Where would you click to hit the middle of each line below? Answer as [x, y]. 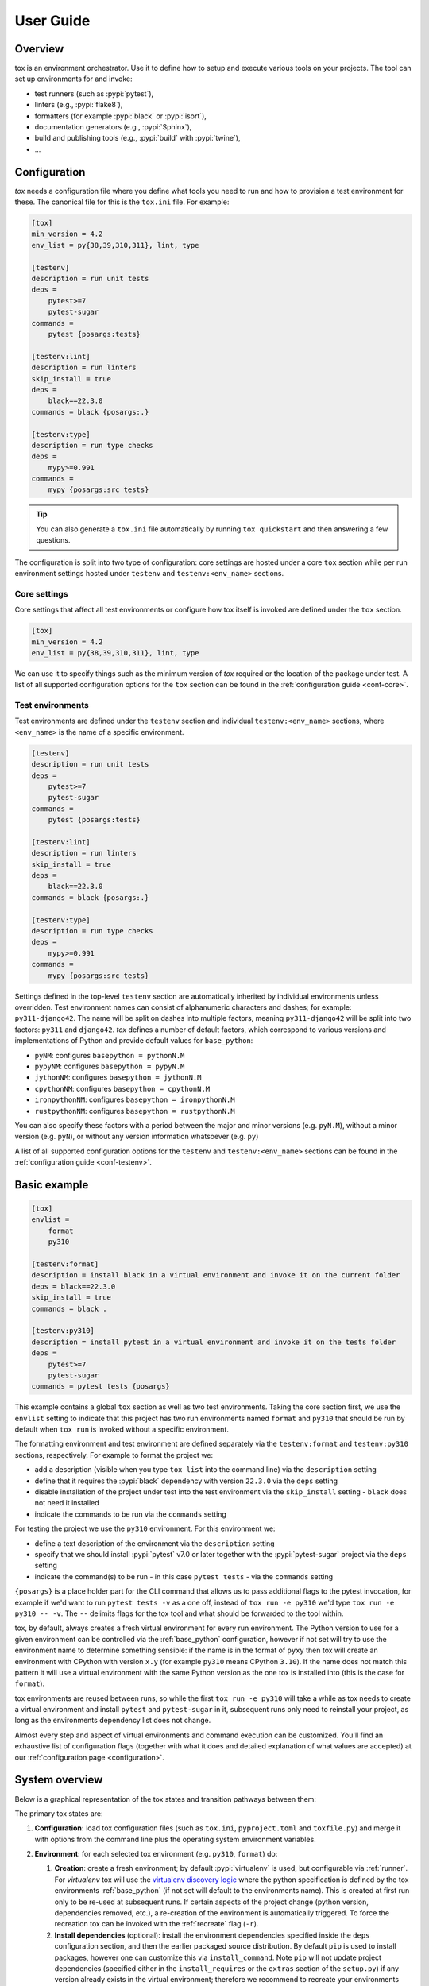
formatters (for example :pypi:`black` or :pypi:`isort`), [120, 116]
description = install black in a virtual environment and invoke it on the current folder [216, 1275]
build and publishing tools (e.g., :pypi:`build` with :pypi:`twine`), [137, 138]
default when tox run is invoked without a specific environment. [122, 1429]
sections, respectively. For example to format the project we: [114, 1455]
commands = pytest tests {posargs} [100, 1387]
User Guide [52, 21]
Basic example [52, 1185]
